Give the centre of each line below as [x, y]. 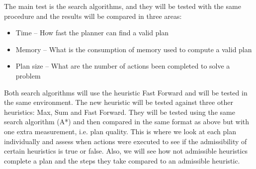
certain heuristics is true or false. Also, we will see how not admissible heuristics [126, 151]
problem [28, 75]
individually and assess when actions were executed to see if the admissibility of [126, 141]
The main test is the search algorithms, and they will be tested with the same [123, 6]
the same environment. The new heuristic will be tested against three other [119, 102]
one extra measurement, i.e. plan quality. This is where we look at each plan [120, 131]
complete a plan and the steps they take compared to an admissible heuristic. [122, 160]
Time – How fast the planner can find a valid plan [92, 33]
